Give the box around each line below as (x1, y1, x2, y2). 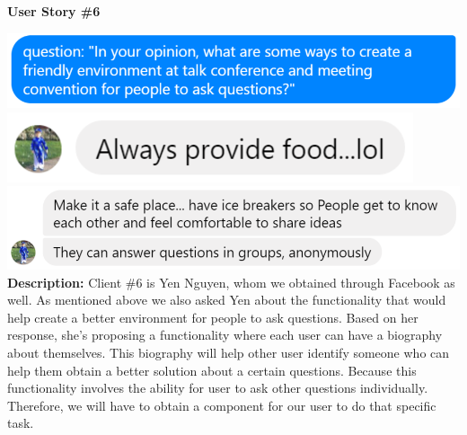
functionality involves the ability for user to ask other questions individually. (7, 378, 428, 397)
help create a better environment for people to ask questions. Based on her (7, 307, 419, 326)
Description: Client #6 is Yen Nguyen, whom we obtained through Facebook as (7, 272, 455, 291)
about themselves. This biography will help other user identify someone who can (7, 343, 450, 362)
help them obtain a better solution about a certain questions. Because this (7, 360, 417, 379)
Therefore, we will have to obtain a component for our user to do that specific (7, 395, 436, 414)
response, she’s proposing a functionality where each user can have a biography (7, 325, 443, 344)
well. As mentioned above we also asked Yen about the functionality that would (7, 290, 446, 309)
